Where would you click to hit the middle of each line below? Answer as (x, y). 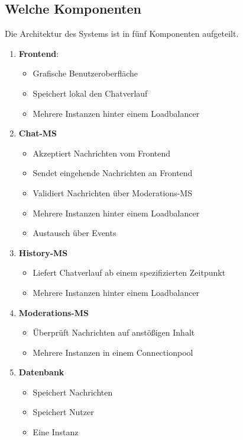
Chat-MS (38, 133)
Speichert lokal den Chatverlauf (90, 93)
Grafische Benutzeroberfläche (85, 73)
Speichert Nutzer (63, 412)
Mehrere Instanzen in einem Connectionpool (113, 352)
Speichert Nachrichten (73, 392)
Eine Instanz (56, 432)
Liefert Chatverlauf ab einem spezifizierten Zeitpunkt (129, 272)
